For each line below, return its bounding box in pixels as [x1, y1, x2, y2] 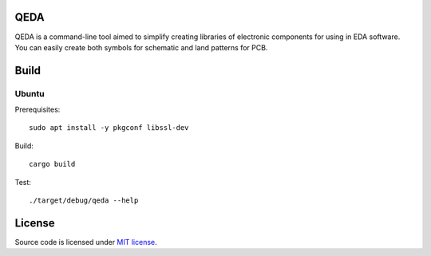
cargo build [29, 160, 76, 169]
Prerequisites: [14, 104, 61, 115]
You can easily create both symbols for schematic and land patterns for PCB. [14, 42, 268, 52]
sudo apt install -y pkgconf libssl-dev [29, 124, 189, 132]
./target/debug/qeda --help [29, 196, 139, 205]
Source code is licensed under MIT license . [14, 237, 157, 246]
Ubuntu [14, 88, 45, 99]
